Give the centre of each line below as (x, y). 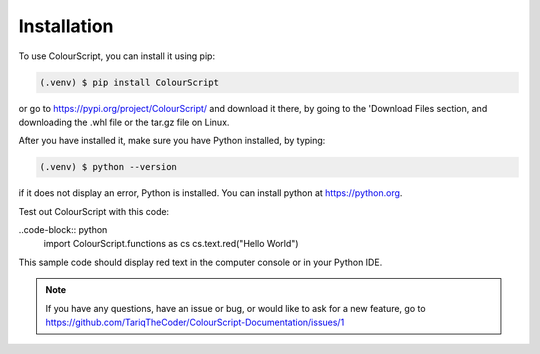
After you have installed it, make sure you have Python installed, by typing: (172, 141)
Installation (66, 26)
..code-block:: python (63, 230)
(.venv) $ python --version (108, 167)
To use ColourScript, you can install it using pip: (116, 56)
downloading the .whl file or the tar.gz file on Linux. (124, 122)
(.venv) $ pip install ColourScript (129, 82)
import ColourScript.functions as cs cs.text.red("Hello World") (171, 244)
